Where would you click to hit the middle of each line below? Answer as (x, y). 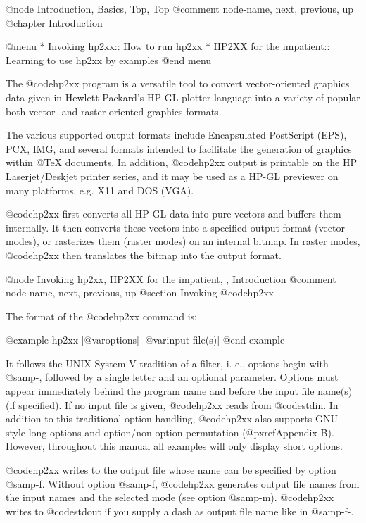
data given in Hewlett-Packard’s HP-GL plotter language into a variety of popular (183, 97)
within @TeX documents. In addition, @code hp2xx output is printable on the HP (182, 162)
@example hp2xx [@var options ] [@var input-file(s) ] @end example (145, 340)
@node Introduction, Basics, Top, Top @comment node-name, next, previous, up (180, 8)
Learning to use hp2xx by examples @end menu (109, 59)
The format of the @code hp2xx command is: (101, 316)
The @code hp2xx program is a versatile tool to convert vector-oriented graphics (178, 83)
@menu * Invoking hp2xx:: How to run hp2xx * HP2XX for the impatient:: (168, 46)
